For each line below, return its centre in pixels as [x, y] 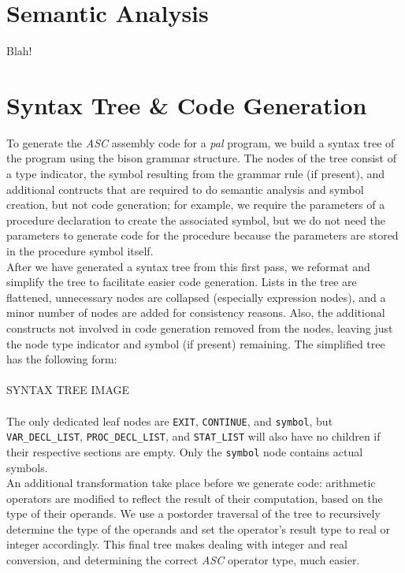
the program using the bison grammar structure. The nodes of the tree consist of [201, 158]
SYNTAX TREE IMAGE [68, 390]
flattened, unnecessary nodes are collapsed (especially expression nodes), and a [196, 297]
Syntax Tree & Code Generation [187, 104]
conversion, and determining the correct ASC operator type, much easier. [183, 560]
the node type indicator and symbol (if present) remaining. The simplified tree [196, 343]
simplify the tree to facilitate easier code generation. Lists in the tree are [182, 282]
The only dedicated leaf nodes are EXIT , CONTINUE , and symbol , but [170, 420]
